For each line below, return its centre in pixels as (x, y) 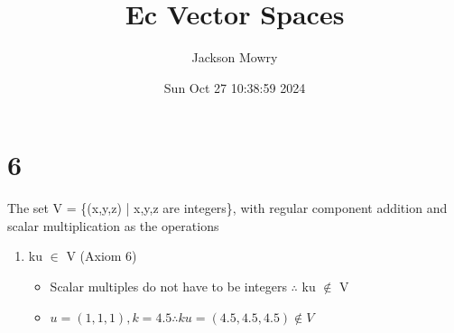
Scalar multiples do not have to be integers (168, 287)
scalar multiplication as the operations (113, 225)
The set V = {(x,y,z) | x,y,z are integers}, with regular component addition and (227, 208)
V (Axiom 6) (102, 256)
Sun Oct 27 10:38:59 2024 (235, 87)
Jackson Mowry (235, 57)
